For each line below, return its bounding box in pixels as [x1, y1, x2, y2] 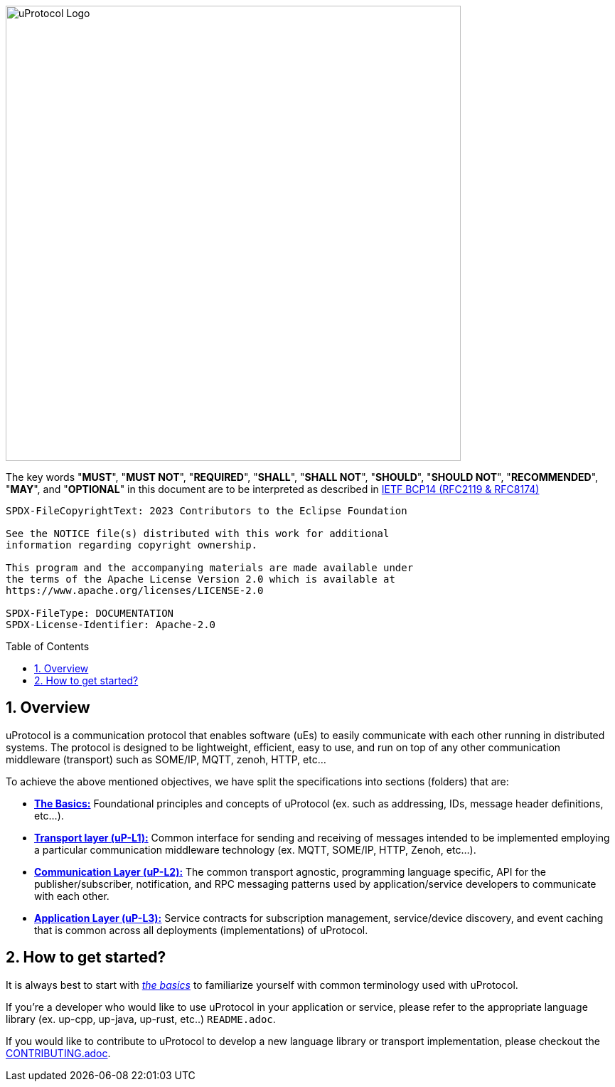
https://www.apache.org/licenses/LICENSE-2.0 [6, 585, 264, 596]
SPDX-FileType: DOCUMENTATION [6, 608, 174, 619]
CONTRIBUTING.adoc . [6, 1046, 111, 1059]
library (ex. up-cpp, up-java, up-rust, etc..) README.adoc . [6, 1012, 276, 1025]
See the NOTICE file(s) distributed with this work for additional [6, 528, 390, 539]
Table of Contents [6, 640, 90, 652]
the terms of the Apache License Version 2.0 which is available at [6, 573, 395, 585]
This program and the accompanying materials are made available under [6, 562, 414, 573]
